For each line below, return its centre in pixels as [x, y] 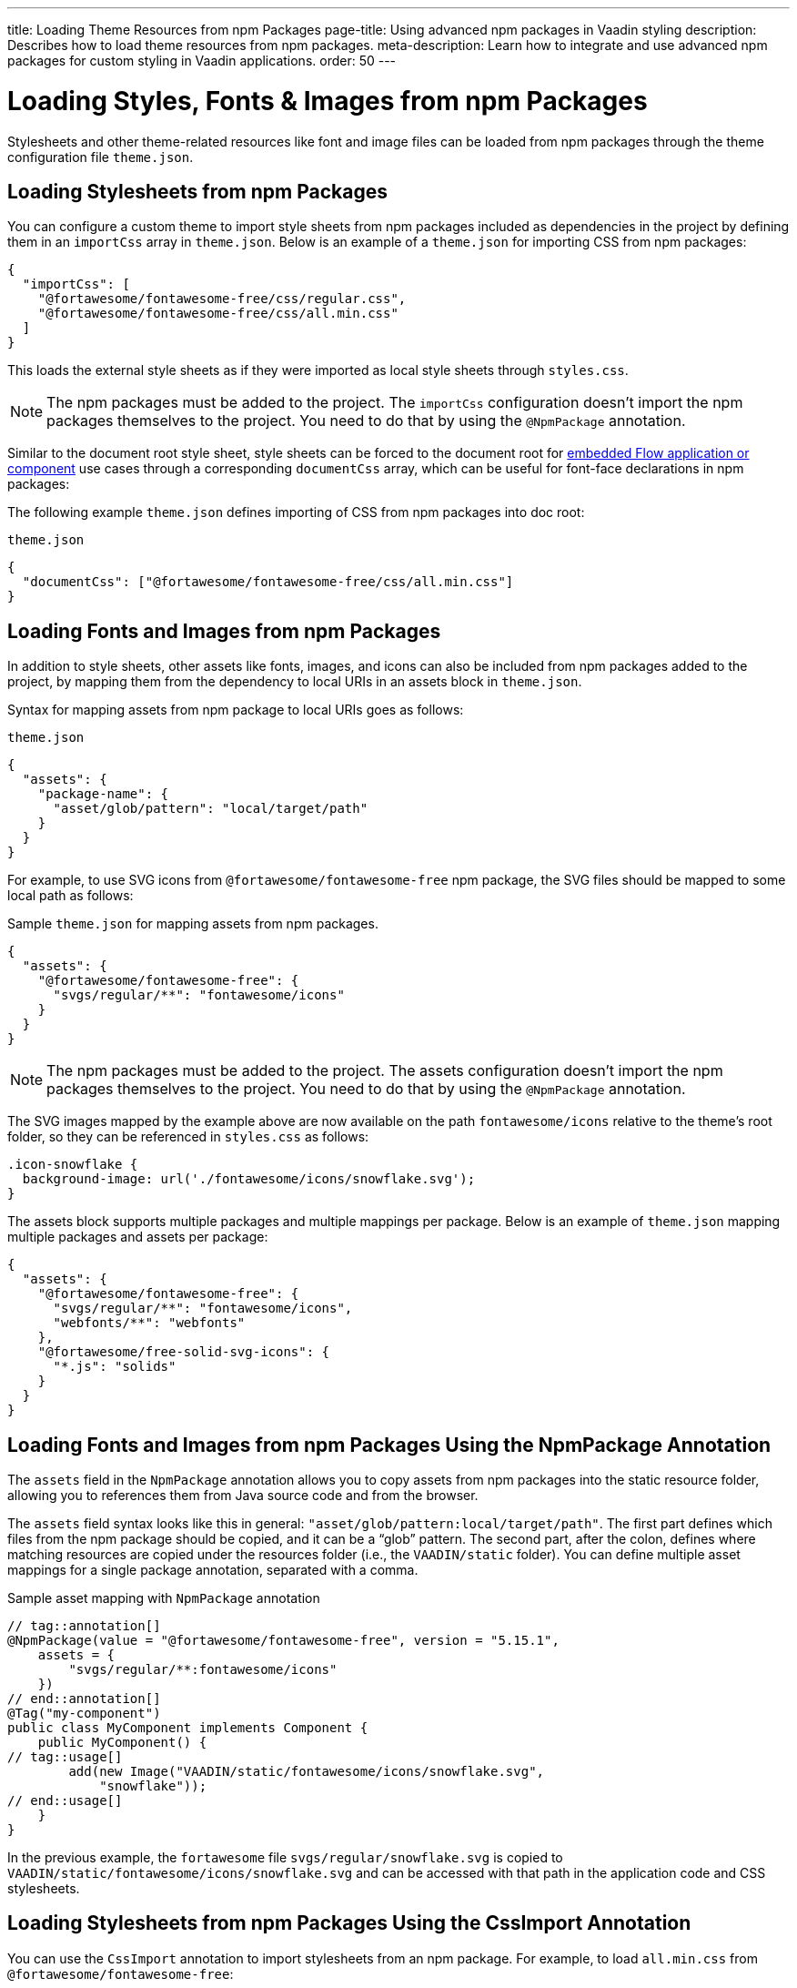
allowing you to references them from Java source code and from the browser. [243, 1496]
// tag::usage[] [65, 1757]
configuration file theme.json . [101, 157]
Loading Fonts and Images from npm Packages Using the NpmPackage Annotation [389, 1445]
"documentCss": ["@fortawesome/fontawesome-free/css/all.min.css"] [268, 582]
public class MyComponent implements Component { [188, 1728]
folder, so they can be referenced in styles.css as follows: [188, 1137]
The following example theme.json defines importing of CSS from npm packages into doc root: [296, 512]
